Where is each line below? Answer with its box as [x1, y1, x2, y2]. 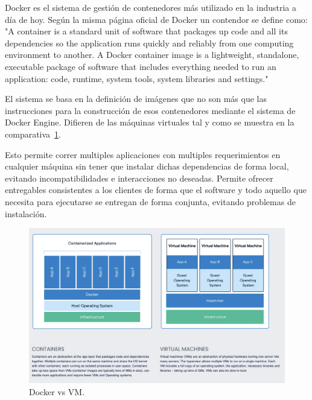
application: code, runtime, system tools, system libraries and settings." [5, 72, 269, 84]
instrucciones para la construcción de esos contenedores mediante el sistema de [5, 104, 296, 116]
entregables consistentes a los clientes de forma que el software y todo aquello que [5, 183, 307, 196]
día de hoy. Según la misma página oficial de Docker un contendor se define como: [5, 13, 308, 25]
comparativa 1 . [5, 127, 62, 140]
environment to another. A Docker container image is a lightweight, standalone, [5, 48, 299, 61]
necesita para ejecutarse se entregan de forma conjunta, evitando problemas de [5, 195, 296, 208]
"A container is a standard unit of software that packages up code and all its [5, 25, 288, 37]
